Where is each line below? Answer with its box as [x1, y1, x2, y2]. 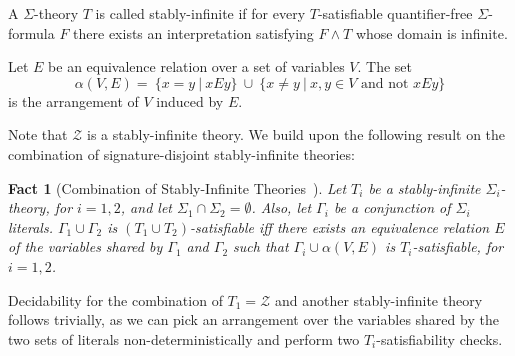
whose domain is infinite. [355, 22, 508, 43]
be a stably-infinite [368, 177, 481, 198]
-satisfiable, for [412, 236, 504, 257]
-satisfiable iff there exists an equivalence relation [189, 216, 490, 237]
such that [233, 236, 289, 257]
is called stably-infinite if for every [95, 3, 306, 23]
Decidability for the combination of [8, 289, 223, 310]
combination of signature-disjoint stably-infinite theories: [8, 143, 355, 164]
